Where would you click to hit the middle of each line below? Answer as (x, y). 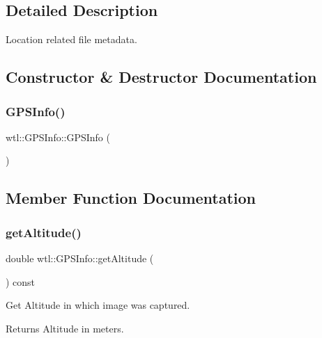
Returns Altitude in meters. (65, 328)
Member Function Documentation (131, 198)
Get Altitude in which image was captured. (98, 305)
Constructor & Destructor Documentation (161, 77)
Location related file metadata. (71, 39)
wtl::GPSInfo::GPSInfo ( (58, 137)
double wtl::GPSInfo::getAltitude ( (80, 258)
